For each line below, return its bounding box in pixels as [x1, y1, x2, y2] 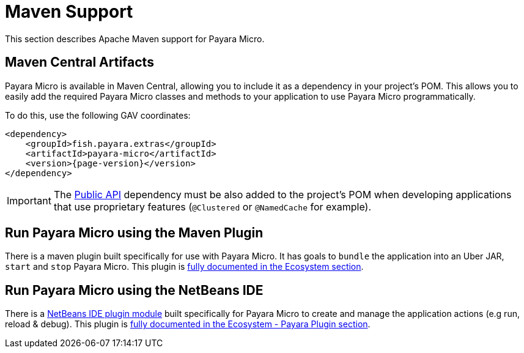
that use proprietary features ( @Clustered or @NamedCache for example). [53, 200, 372, 213]
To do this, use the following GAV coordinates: [5, 110, 191, 121]
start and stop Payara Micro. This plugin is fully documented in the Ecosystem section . [5, 261, 364, 272]
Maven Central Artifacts [5, 54, 154, 70]
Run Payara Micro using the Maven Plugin [5, 225, 264, 241]
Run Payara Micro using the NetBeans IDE [5, 282, 264, 298]
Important [7, 194, 51, 207]
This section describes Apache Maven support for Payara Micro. [5, 33, 265, 44]
